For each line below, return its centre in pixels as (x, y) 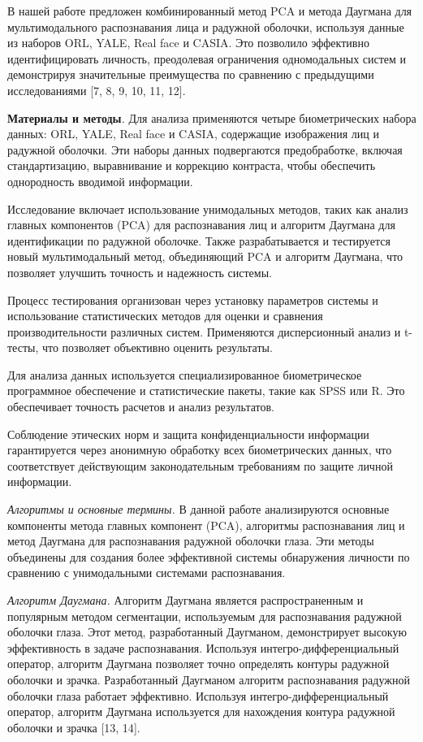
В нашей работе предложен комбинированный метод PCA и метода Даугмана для (210, 11)
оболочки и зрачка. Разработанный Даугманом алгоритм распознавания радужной (209, 679)
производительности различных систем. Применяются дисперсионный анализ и (204, 331)
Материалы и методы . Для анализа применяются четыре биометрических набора (212, 117)
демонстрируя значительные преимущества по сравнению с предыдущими (191, 74)
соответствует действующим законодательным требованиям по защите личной (200, 465)
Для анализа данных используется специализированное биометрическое (185, 374)
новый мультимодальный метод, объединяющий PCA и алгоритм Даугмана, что (205, 256)
